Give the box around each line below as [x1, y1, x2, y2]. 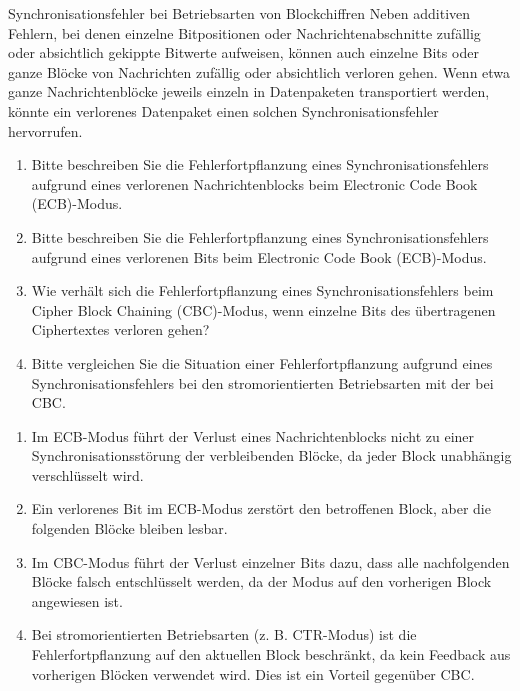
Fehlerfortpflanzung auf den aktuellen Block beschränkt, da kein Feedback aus [31, 644, 511, 665]
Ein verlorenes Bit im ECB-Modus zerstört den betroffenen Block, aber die [31, 498, 491, 519]
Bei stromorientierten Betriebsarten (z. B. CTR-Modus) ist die [31, 624, 417, 645]
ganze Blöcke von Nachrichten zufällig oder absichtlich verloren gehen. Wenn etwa [8, 61, 511, 82]
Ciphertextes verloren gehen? [31, 319, 210, 340]
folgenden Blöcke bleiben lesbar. [31, 518, 228, 539]
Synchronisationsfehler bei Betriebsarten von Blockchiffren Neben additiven [8, 3, 471, 23]
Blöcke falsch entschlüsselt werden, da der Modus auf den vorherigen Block [31, 571, 492, 592]
